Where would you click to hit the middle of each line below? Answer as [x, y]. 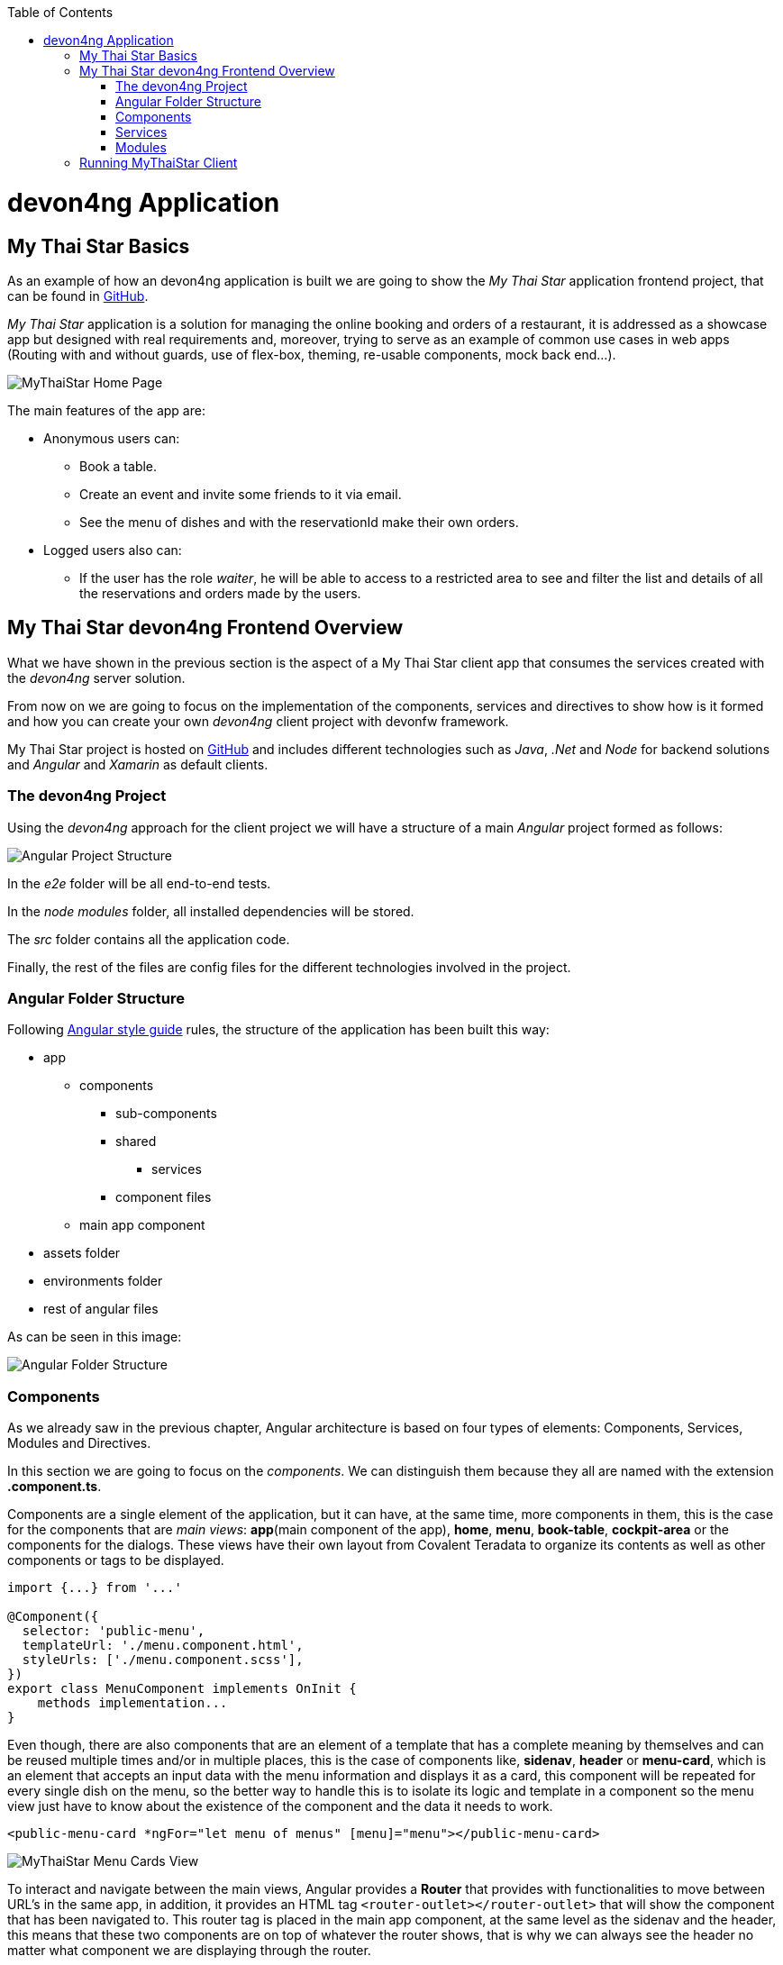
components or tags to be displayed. [116, 1560]
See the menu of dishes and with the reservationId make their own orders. [299, 522]
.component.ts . [55, 1487]
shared [136, 1142]
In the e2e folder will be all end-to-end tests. [139, 883]
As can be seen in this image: [95, 1337]
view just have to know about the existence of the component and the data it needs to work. [280, 1806]
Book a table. [118, 466]
